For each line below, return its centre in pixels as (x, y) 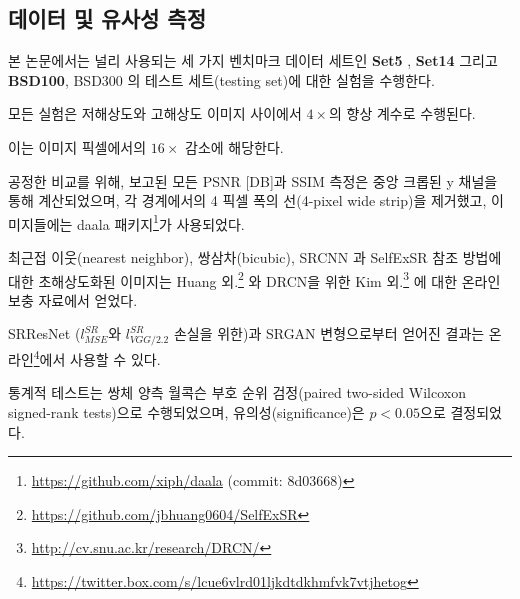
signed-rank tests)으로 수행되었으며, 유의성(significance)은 (186, 412)
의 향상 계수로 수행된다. (402, 113)
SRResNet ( (44, 333)
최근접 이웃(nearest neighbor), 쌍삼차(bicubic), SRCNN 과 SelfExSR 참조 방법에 (255, 257)
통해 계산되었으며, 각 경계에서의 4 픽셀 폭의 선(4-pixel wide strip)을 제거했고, (247, 200)
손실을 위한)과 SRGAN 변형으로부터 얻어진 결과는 (329, 333)
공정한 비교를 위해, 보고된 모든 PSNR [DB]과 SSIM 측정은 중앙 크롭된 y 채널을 (253, 180)
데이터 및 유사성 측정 (107, 18)
